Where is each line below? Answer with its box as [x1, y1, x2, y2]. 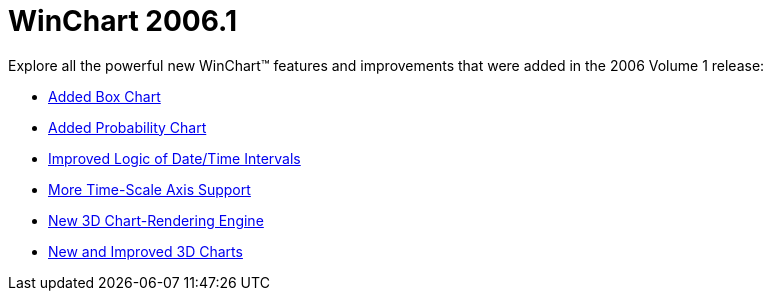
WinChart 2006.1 [8, 4, 237, 38]
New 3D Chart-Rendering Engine [48, 211, 264, 229]
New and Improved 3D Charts [48, 242, 243, 260]
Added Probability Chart [48, 118, 207, 136]
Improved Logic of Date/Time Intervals [48, 149, 301, 167]
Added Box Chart [48, 87, 161, 105]
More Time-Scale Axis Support [48, 180, 251, 198]
